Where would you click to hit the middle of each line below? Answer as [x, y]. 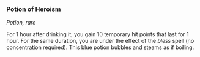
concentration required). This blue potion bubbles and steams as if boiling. [100, 47]
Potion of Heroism [34, 9]
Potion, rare [21, 23]
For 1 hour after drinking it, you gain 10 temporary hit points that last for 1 [98, 34]
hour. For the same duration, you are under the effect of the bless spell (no [100, 41]
